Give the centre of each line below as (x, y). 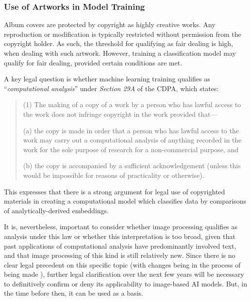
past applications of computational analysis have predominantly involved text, (120, 246)
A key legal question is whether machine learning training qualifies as (107, 79)
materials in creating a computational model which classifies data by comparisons (125, 201)
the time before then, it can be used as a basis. (74, 293)
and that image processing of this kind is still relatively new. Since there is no (120, 255)
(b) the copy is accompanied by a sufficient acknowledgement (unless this (132, 166)
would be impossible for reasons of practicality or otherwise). (114, 175)
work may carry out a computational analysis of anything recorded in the (132, 140)
